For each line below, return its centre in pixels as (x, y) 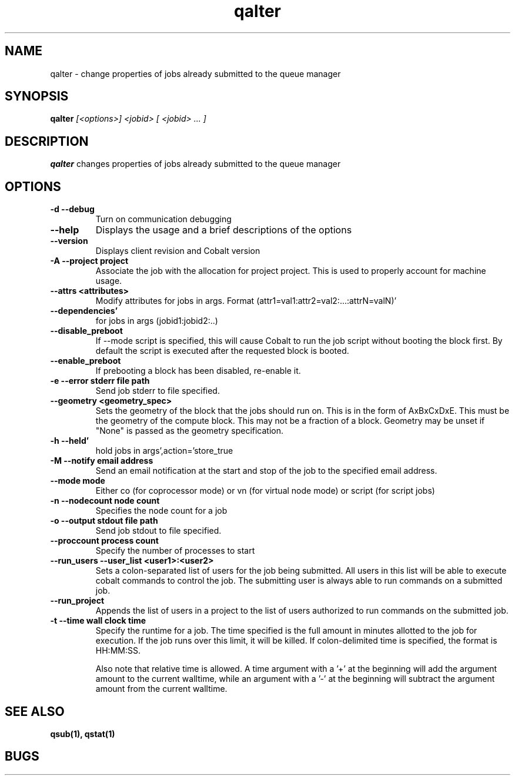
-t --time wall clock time (98, 621)
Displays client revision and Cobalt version (178, 251)
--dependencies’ (84, 311)
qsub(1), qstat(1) (83, 734)
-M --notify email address (102, 461)
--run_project (77, 601)
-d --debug (72, 209)
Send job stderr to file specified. (158, 391)
